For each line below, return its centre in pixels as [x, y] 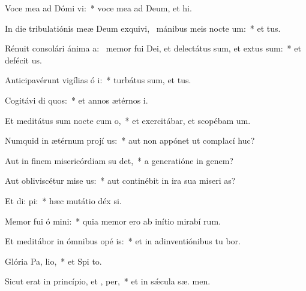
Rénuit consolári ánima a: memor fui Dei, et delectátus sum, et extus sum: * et [153, 48]
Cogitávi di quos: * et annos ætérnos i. [76, 100]
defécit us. [23, 60]
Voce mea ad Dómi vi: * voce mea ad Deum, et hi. [98, 8]
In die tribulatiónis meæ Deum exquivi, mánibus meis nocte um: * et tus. [143, 28]
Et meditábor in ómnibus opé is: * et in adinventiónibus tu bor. [123, 241]
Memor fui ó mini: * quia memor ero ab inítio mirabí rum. [113, 221]
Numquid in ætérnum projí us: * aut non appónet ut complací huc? [130, 140]
